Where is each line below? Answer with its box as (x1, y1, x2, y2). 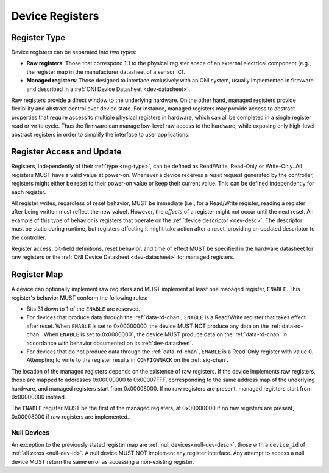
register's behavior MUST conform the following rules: (11, 294, 148, 301)
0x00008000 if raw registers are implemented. (11, 413, 129, 421)
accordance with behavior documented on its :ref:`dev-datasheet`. (26, 339, 194, 347)
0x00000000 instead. (11, 393, 66, 400)
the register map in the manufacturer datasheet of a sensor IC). (26, 68, 186, 76)
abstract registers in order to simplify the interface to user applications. (11, 131, 190, 138)
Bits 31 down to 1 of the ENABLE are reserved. (26, 305, 140, 312)
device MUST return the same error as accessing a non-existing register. (11, 458, 194, 465)
